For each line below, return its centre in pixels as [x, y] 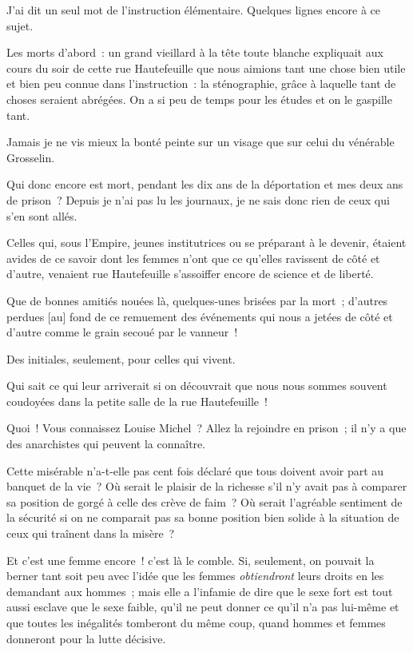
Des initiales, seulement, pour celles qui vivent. [121, 358]
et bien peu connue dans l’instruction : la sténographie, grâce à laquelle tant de [201, 83]
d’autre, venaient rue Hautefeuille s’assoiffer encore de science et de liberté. [190, 274]
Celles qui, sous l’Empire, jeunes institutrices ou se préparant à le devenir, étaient [206, 243]
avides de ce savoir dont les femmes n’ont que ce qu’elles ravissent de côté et [193, 258]
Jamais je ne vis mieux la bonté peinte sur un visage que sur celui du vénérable [201, 142]
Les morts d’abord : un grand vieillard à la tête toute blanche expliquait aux [195, 52]
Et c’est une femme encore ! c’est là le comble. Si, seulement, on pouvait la [191, 560]
